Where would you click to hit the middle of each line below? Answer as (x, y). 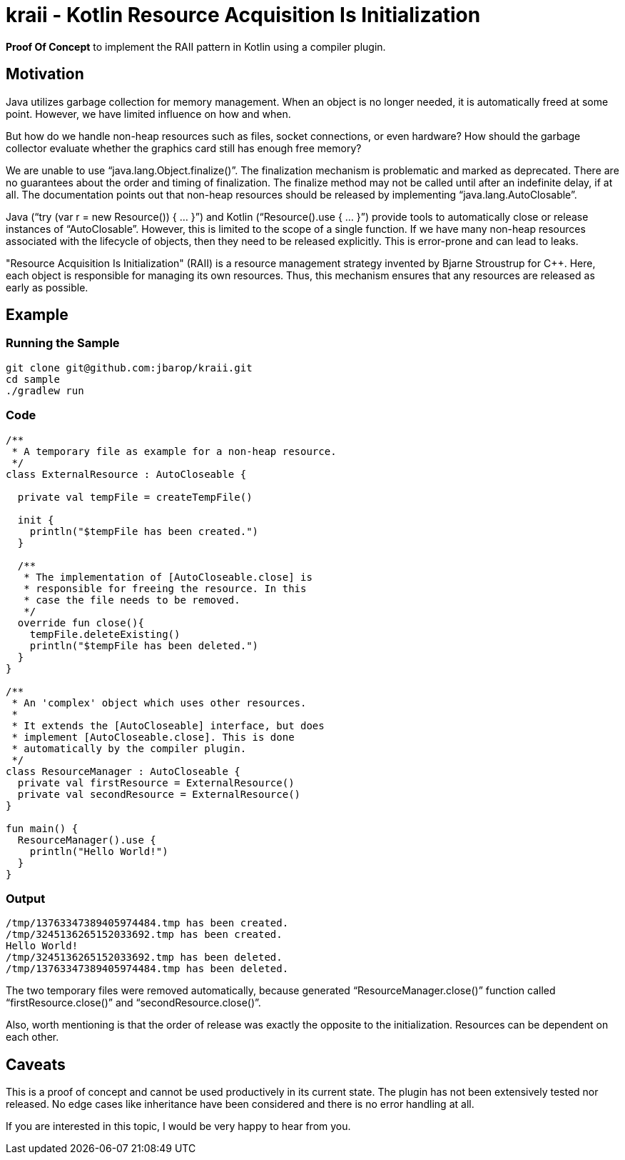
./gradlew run (45, 390)
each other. (32, 1037)
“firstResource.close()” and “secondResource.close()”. (133, 1003)
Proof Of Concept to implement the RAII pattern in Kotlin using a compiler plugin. (196, 46)
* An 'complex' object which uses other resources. (159, 702)
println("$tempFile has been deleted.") (144, 645)
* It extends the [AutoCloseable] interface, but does (168, 725)
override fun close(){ (81, 622)
